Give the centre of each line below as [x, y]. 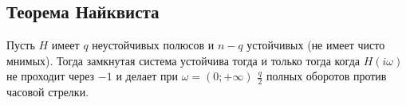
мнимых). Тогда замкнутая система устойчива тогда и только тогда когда [183, 60]
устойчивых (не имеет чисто [316, 45]
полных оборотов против [326, 76]
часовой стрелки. [48, 92]
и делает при [147, 76]
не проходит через [51, 76]
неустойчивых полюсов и [153, 45]
